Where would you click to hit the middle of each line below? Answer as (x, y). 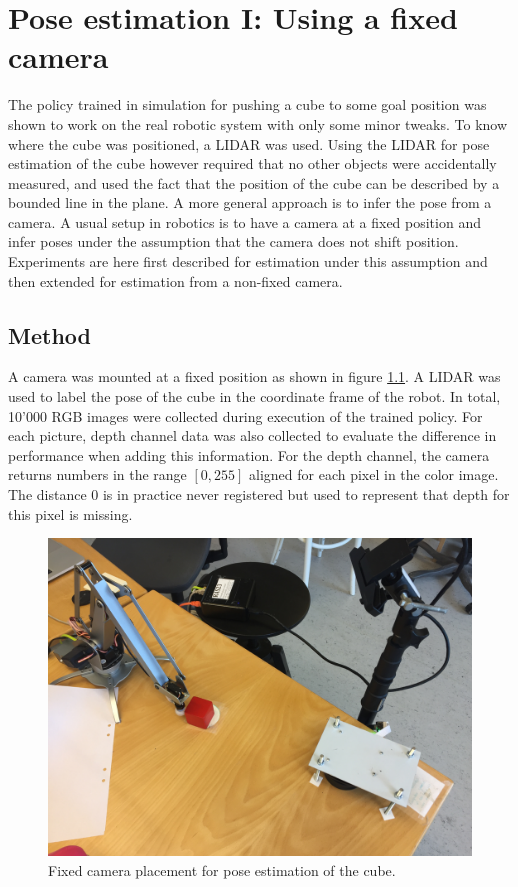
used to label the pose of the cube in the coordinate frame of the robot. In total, (254, 396)
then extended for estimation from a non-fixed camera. (175, 280)
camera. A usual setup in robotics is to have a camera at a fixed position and (244, 221)
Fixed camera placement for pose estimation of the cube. (222, 869)
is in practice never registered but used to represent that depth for (306, 494)
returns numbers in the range (97, 474)
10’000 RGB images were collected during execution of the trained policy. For (245, 415)
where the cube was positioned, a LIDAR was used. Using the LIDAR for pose (249, 143)
